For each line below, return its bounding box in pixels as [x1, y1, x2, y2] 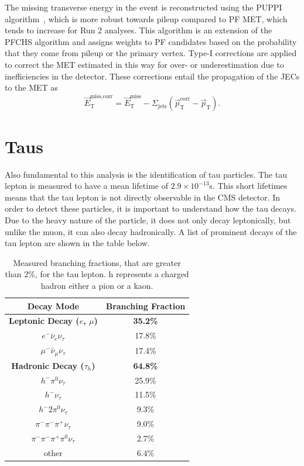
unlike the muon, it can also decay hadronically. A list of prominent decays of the [5, 225, 297, 237]
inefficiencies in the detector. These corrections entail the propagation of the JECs [5, 70, 300, 82]
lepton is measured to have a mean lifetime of [5, 180, 168, 192]
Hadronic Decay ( [11, 359, 84, 371]
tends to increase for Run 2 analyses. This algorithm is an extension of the [5, 24, 272, 36]
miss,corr [90, 93, 113, 99]
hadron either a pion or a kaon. [40, 279, 153, 291]
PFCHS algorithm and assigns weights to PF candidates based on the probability [5, 35, 297, 47]
